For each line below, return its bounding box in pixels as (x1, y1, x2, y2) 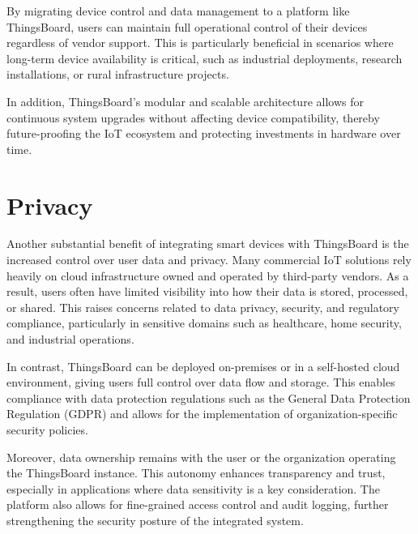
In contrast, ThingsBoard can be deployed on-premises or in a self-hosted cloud (6, 357, 400, 374)
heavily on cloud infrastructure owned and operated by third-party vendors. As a (6, 267, 409, 284)
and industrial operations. (6, 331, 134, 348)
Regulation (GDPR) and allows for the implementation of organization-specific (6, 405, 398, 422)
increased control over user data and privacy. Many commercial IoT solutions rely (6, 251, 412, 268)
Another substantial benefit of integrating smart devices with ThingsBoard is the (6, 235, 409, 252)
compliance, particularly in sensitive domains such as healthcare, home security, (6, 314, 402, 331)
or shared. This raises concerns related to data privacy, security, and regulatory (6, 298, 399, 315)
